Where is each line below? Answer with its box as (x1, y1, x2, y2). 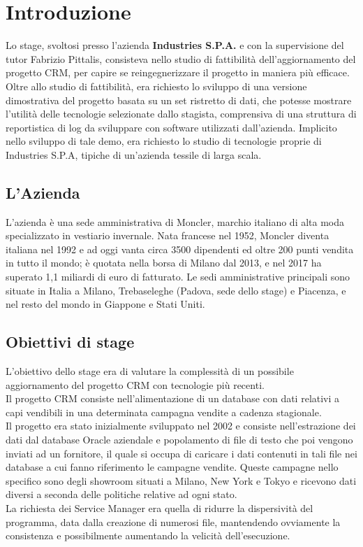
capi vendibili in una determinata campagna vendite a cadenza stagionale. (6, 404, 322, 419)
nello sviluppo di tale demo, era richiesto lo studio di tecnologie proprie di (6, 134, 322, 148)
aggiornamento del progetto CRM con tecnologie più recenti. (6, 377, 265, 392)
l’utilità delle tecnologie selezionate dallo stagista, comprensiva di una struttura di (6, 106, 357, 121)
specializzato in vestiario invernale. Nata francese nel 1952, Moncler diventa (6, 228, 329, 243)
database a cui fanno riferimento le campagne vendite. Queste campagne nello (6, 460, 339, 474)
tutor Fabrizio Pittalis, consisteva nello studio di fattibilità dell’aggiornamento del (6, 51, 356, 66)
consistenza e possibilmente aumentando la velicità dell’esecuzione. (6, 528, 290, 543)
